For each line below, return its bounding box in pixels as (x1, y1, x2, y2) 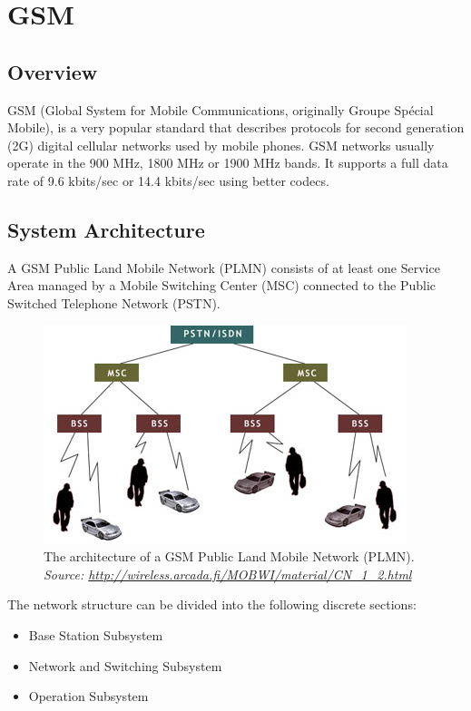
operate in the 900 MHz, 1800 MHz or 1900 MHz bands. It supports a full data (7, 153, 448, 172)
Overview (7, 57, 98, 85)
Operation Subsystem (28, 687, 149, 706)
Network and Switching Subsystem (28, 656, 222, 675)
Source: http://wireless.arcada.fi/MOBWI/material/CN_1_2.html (44, 564, 412, 583)
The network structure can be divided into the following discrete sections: (7, 595, 417, 614)
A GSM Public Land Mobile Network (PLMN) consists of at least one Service (7, 258, 440, 277)
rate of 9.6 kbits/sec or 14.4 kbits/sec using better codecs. (7, 170, 329, 190)
